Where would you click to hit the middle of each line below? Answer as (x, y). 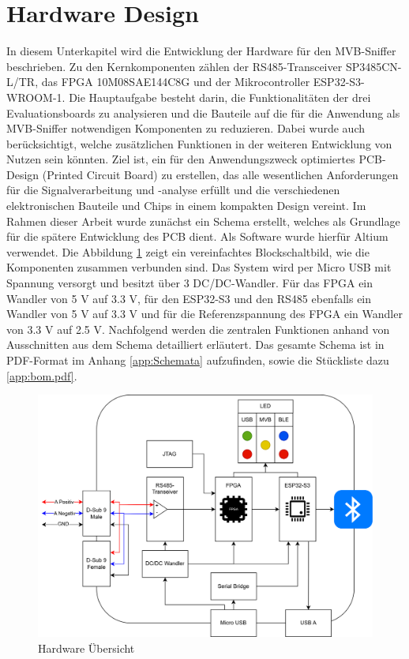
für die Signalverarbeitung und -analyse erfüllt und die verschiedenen (173, 190)
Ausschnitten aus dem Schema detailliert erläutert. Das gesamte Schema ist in (195, 344)
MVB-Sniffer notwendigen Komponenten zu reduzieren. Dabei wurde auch (186, 128)
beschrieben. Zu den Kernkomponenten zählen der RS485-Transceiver (174, 66)
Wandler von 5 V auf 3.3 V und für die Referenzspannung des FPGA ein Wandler (204, 314)
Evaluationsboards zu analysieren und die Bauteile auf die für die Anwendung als (203, 112)
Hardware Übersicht (86, 648)
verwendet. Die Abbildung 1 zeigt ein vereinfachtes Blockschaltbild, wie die (188, 251)
